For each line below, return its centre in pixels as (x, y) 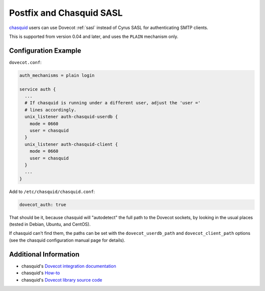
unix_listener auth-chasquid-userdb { (71, 117)
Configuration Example (45, 50)
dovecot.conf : (25, 62)
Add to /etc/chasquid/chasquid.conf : (52, 192)
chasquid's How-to (41, 273)
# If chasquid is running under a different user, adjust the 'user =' (113, 103)
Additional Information (44, 254)
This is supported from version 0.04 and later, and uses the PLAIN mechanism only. (94, 36)
